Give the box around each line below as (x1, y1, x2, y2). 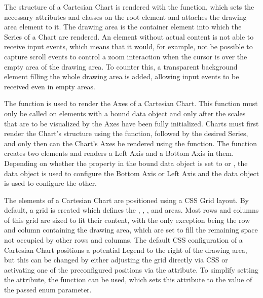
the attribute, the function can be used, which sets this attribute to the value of (4, 274, 252, 285)
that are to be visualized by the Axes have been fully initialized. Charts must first (4, 118, 259, 128)
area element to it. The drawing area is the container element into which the (4, 21, 242, 32)
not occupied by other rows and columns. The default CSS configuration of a (4, 235, 243, 245)
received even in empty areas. (4, 81, 95, 91)
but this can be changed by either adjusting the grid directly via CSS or (4, 254, 228, 265)
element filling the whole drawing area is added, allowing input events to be (4, 71, 239, 82)
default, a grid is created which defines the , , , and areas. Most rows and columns (4, 205, 259, 215)
